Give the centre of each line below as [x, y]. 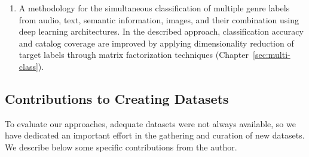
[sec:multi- [272, 55]
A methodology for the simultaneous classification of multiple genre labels [154, 8]
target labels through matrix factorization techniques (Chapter [134, 55]
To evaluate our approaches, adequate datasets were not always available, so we [150, 123]
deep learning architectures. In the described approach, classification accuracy [161, 31]
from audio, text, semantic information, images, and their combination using [159, 19]
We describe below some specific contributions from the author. [121, 147]
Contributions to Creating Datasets [117, 98]
